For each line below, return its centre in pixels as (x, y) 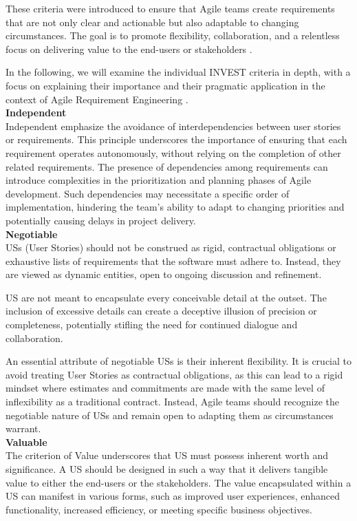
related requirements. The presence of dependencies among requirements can (167, 166)
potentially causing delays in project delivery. (101, 220)
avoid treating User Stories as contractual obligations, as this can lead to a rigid (174, 374)
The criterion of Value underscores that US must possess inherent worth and (167, 455)
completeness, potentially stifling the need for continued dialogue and (152, 325)
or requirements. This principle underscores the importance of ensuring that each (176, 139)
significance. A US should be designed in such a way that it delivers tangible (167, 469)
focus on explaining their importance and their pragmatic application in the (165, 85)
